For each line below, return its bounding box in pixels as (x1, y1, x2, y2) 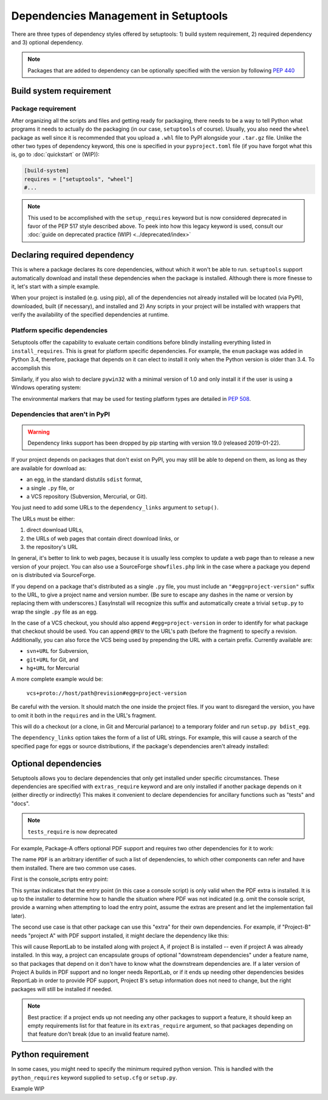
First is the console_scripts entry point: (11, 875, 109, 883)
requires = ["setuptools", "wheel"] (24, 176, 134, 182)
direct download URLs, (26, 526, 84, 534)
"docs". (11, 799, 30, 807)
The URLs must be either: (11, 515, 75, 522)
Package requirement (11, 104, 77, 112)
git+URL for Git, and (26, 656, 79, 663)
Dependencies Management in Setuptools (11, 9, 228, 22)
